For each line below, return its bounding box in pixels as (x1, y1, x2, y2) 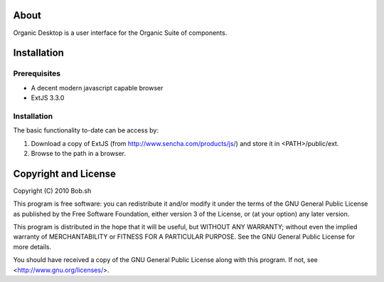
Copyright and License (13, 167, 117, 179)
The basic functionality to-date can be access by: (13, 126, 159, 135)
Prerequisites (13, 68, 60, 78)
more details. (13, 242, 52, 251)
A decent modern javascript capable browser (31, 83, 164, 92)
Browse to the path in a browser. (31, 149, 126, 157)
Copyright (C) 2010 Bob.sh (13, 186, 92, 195)
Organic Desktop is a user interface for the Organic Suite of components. (13, 28, 228, 37)
